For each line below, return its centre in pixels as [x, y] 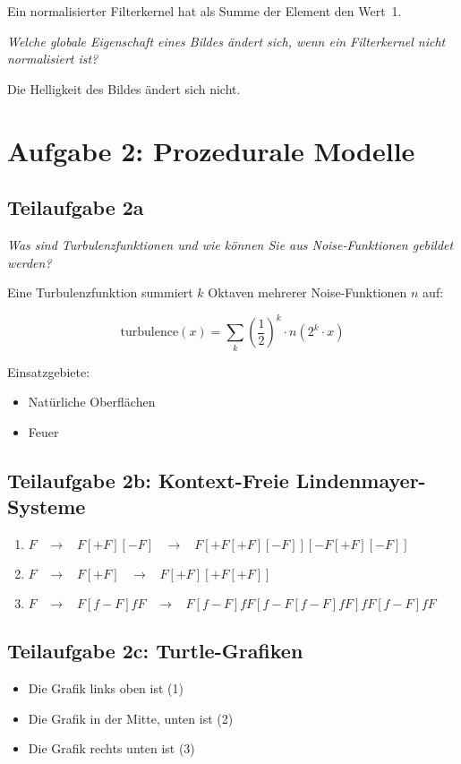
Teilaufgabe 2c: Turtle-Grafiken [155, 651]
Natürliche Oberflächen [92, 402]
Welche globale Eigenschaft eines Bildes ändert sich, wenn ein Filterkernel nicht [226, 41]
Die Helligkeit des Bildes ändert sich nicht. [124, 88]
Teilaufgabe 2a [76, 207]
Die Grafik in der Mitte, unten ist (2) [131, 718]
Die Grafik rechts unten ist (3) [111, 748]
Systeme [47, 506]
